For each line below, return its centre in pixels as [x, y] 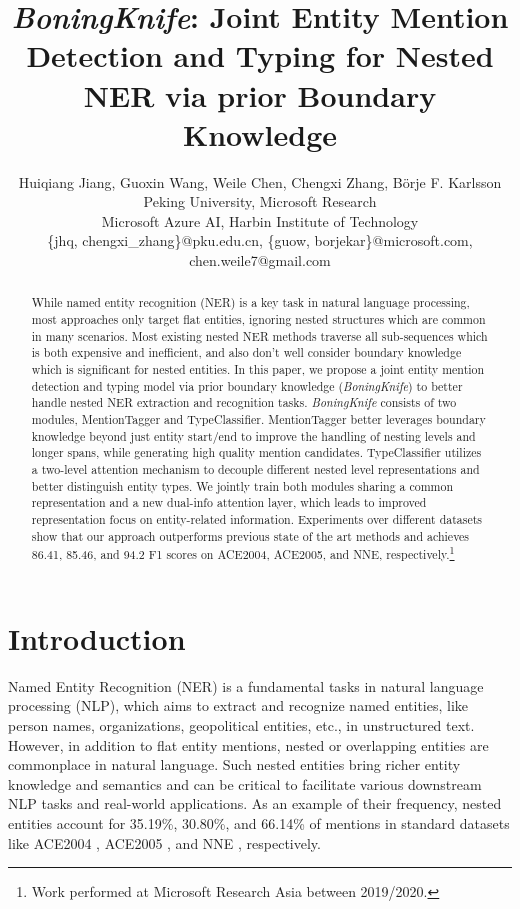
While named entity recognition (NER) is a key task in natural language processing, [250, 302]
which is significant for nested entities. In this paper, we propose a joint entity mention [258, 369]
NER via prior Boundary [260, 94]
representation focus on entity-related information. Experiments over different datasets [257, 518]
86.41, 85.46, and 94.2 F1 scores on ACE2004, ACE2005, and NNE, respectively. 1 [243, 553]
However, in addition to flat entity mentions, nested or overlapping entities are [248, 744]
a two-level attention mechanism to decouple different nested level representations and [255, 469]
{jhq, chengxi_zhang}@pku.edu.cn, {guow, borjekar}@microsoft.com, [260, 240]
